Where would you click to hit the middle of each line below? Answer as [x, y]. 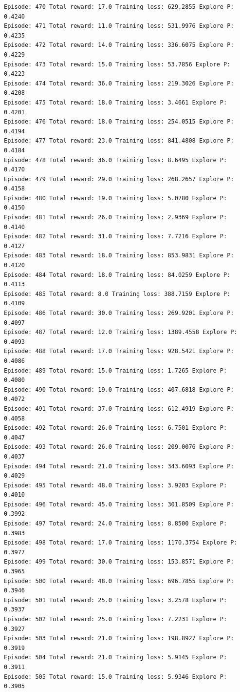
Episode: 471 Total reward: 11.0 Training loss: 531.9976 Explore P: [119, 26]
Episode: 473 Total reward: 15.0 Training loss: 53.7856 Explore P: [117, 64]
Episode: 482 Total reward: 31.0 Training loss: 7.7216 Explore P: [116, 237]
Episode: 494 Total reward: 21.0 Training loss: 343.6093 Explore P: [119, 466]
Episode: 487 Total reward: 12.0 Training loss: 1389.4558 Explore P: [121, 332]
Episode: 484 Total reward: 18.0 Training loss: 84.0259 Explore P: [117, 275]
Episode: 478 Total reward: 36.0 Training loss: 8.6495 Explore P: [116, 160]
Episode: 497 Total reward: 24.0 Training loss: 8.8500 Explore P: [116, 524]
